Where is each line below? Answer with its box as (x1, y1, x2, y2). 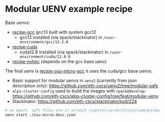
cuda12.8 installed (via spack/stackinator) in (19, 49, 109, 55)
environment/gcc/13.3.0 (19, 39, 69, 45)
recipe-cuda (12, 44, 38, 49)
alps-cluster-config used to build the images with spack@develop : (12, 88, 146, 94)
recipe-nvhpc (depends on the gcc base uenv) (12, 58, 107, 64)
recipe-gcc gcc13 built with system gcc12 (12, 29, 97, 35)
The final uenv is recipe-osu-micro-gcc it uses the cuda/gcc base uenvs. (5, 68, 153, 74)
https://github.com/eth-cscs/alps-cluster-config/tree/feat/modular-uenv (12, 93, 159, 99)
